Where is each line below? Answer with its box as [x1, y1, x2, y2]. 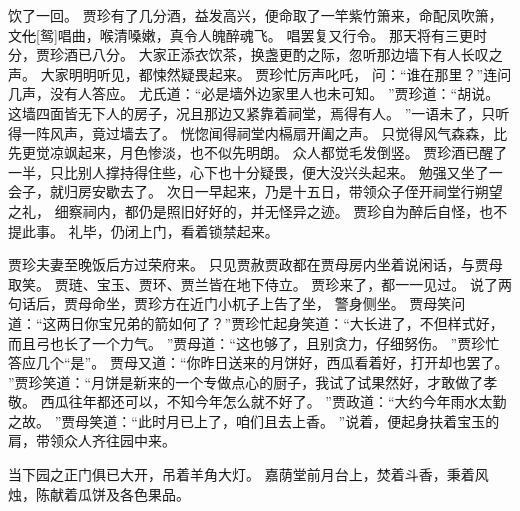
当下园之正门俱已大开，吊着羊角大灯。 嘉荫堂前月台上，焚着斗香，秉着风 [8, 464, 489, 485]
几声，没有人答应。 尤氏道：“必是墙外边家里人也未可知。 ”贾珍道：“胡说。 [8, 83, 500, 104]
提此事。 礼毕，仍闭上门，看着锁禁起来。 [8, 220, 279, 241]
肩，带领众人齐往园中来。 [8, 430, 176, 451]
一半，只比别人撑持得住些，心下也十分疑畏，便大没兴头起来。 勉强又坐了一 [8, 161, 503, 182]
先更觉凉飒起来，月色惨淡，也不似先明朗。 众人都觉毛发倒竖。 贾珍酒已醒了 [8, 142, 508, 163]
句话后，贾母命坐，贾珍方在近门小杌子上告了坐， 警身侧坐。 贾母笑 [8, 293, 452, 314]
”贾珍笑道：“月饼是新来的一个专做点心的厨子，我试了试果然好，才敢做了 [8, 371, 484, 392]
